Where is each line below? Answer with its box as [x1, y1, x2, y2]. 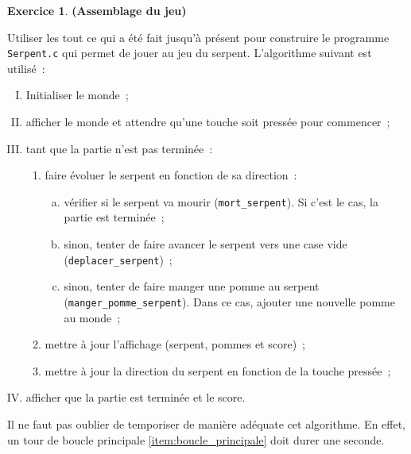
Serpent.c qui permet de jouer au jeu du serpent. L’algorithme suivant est [7, 44, 372, 61]
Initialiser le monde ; [25, 87, 129, 103]
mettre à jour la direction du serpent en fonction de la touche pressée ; [45, 362, 391, 379]
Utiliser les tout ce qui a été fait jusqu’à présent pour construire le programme [7, 29, 390, 45]
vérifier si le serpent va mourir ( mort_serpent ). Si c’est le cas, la [64, 193, 378, 210]
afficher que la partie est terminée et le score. [25, 389, 246, 406]
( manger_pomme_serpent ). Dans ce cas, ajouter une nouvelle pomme [64, 293, 395, 310]
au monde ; [64, 309, 121, 325]
